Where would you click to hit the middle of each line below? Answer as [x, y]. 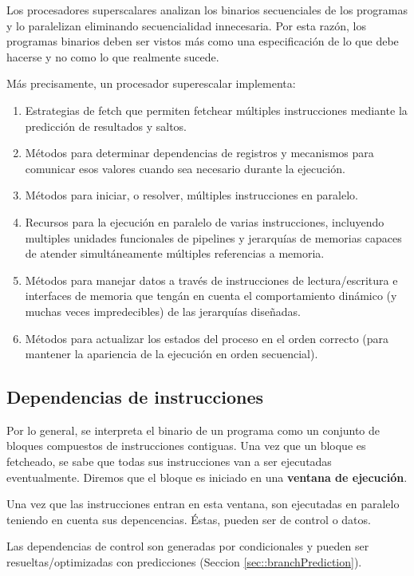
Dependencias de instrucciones [135, 397]
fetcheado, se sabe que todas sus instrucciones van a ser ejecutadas [169, 462]
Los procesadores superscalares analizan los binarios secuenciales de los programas [207, 10]
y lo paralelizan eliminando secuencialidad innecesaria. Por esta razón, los [186, 25]
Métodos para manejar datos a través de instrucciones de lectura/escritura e [211, 280]
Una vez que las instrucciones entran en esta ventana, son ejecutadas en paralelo [203, 504]
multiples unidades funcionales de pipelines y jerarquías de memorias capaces [213, 237]
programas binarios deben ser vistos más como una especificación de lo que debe [203, 41]
